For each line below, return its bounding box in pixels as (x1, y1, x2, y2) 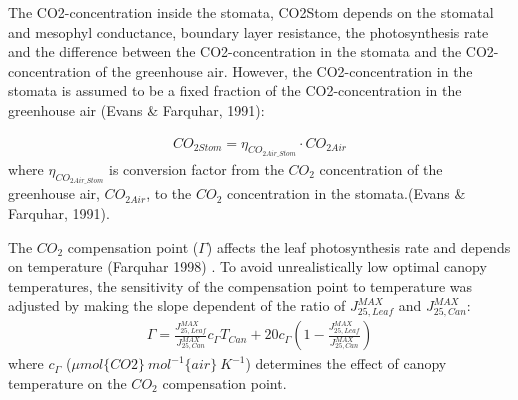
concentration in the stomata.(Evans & (227, 183, 466, 204)
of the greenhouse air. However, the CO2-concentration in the (95, 60, 473, 81)
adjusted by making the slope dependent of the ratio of (8, 295, 346, 316)
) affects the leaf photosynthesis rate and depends (206, 236, 511, 257)
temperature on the (8, 372, 127, 393)
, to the (146, 183, 192, 204)
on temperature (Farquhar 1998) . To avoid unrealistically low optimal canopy (8, 256, 487, 277)
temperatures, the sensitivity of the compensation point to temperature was (8, 275, 473, 296)
